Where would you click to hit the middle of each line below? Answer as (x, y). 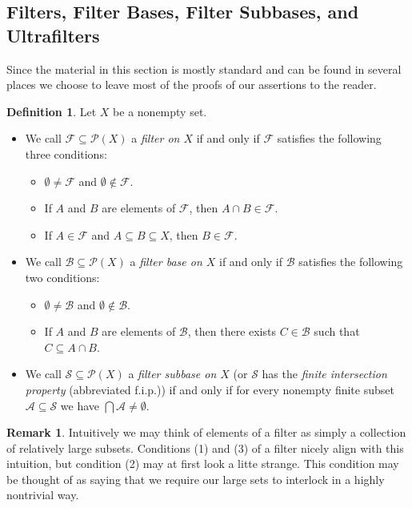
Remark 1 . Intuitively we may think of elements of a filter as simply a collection (206, 432)
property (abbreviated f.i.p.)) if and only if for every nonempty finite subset (210, 389)
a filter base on (166, 262)
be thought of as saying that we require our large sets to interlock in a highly (196, 479)
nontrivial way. (43, 495)
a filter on (156, 138)
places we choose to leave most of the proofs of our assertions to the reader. (192, 85)
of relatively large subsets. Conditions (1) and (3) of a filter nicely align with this (205, 448)
